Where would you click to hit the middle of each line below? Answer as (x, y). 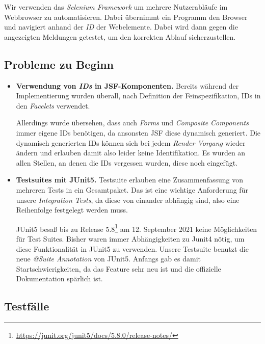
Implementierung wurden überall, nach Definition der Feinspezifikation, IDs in (138, 96)
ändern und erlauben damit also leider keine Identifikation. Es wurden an (131, 153)
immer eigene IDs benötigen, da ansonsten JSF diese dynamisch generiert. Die (138, 132)
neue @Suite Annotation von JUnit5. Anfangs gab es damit (108, 259)
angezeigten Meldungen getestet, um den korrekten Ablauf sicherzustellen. (120, 36)
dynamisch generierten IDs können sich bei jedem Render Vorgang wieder (131, 142)
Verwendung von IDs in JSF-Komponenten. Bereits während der (127, 85)
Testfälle (27, 306)
